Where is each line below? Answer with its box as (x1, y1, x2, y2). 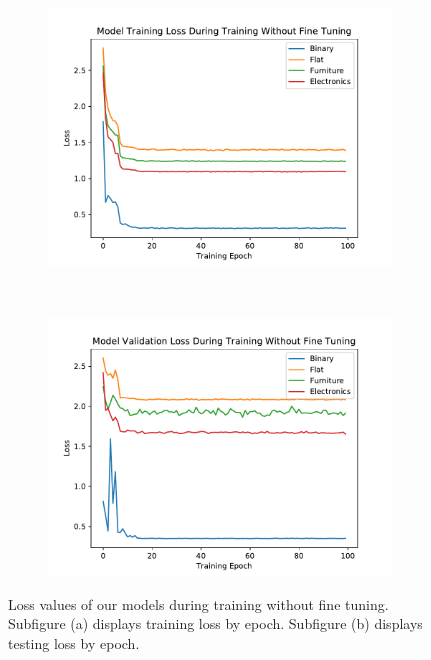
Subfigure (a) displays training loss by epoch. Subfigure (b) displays (8, 613, 423, 634)
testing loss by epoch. (8, 632, 140, 653)
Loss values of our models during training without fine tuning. (8, 593, 389, 614)
